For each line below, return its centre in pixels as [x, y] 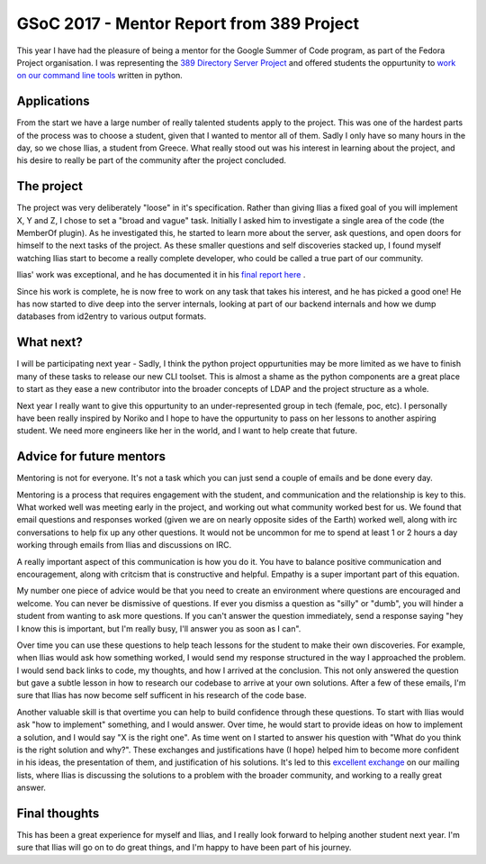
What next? [49, 342]
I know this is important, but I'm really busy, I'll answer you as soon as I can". [159, 628]
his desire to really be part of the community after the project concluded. [152, 160]
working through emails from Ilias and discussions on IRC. [124, 545]
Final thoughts [58, 814]
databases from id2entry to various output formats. [112, 316]
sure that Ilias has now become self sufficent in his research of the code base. [162, 696]
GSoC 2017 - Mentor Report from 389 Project [188, 23]
